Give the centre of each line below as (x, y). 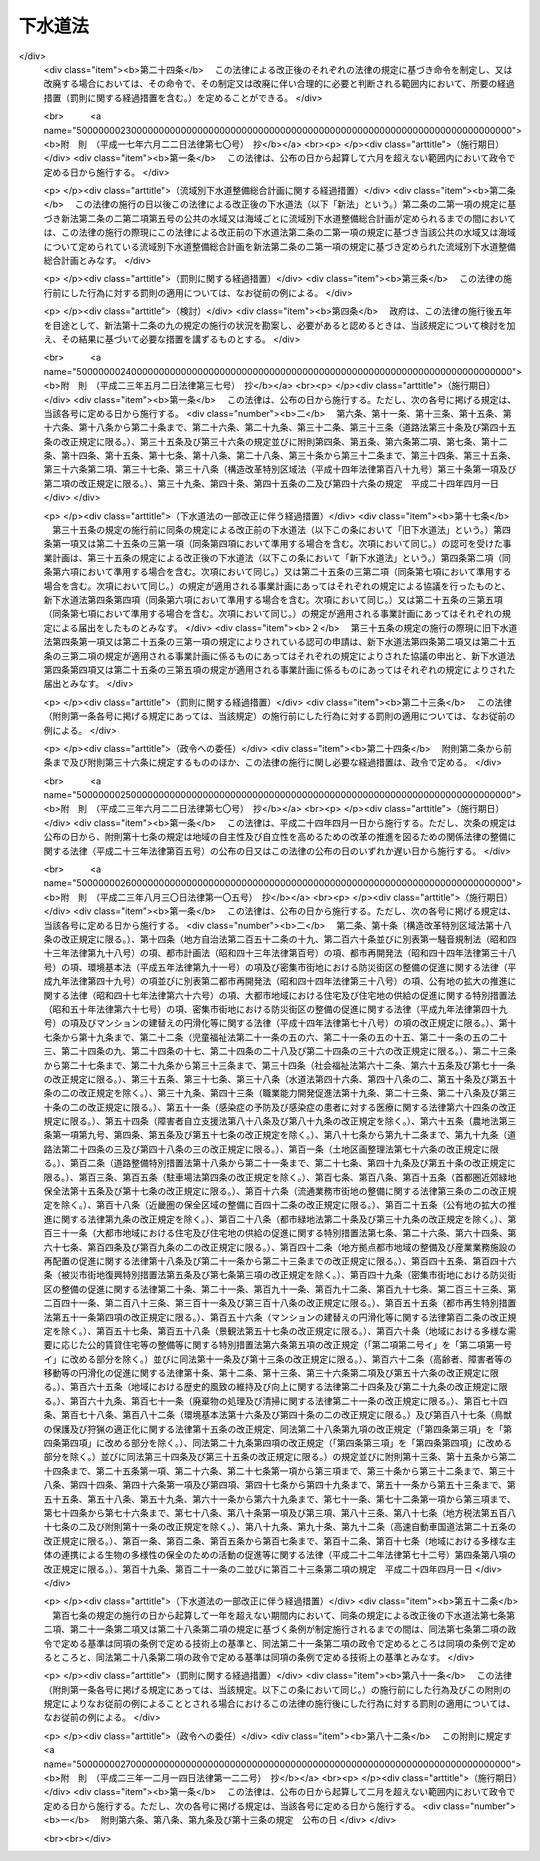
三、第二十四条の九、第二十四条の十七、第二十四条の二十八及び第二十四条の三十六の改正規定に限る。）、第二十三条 (280, 1051)
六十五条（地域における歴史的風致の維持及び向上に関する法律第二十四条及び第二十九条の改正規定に (292, 1387)
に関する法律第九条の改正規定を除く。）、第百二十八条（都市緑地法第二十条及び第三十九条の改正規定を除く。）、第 (284, 1219)
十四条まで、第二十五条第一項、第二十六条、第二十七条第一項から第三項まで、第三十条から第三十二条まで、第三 (275, 1471)
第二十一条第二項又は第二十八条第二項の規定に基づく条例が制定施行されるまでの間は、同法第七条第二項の (288, 1629)
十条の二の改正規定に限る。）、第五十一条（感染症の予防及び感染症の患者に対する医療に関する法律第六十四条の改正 (280, 1107)
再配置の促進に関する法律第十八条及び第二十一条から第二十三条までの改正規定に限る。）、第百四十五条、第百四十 (275, 1261)
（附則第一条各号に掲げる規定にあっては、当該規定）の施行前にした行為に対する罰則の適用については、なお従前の (279, 716)
